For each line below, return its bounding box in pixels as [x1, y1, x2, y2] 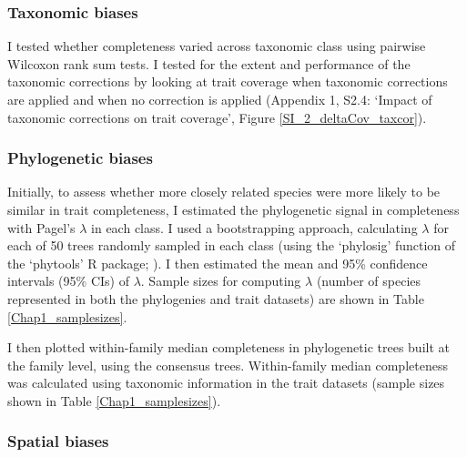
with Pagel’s [7, 218, 76, 237]
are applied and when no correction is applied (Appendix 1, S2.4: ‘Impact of [7, 90, 432, 108]
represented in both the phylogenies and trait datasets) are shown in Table [7, 289, 424, 308]
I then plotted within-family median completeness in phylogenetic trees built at [7, 338, 450, 357]
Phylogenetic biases [7, 147, 153, 169]
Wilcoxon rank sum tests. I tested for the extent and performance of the [7, 54, 411, 73]
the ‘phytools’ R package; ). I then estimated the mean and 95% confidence [7, 253, 428, 272]
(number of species [316, 271, 421, 290]
